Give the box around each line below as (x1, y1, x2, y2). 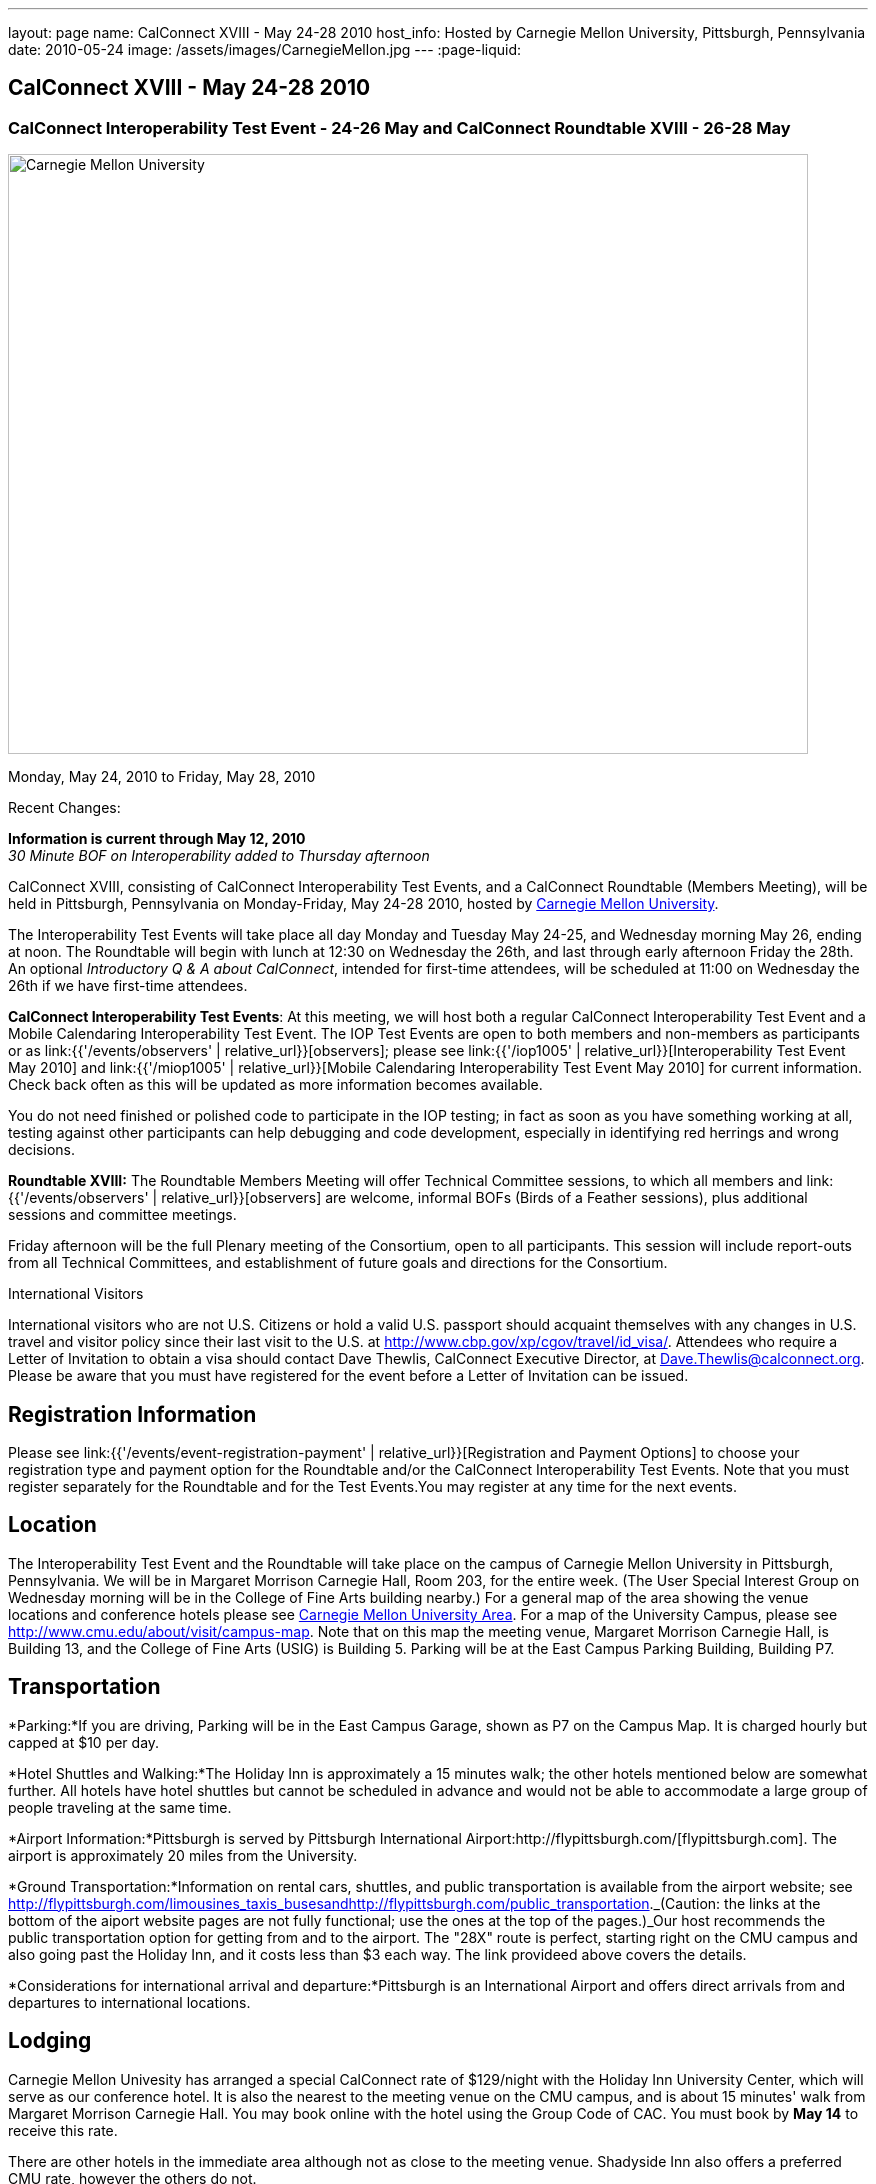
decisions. (8, 1141, 75, 1159)
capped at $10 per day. (8, 1733, 160, 1751)
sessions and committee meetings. (8, 1206, 237, 1224)
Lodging (8, 2028, 92, 2054)
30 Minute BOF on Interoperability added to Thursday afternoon (8, 847, 430, 865)
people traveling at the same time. (8, 1798, 232, 1816)
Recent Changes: (8, 799, 121, 817)
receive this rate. (8, 2121, 118, 2139)
